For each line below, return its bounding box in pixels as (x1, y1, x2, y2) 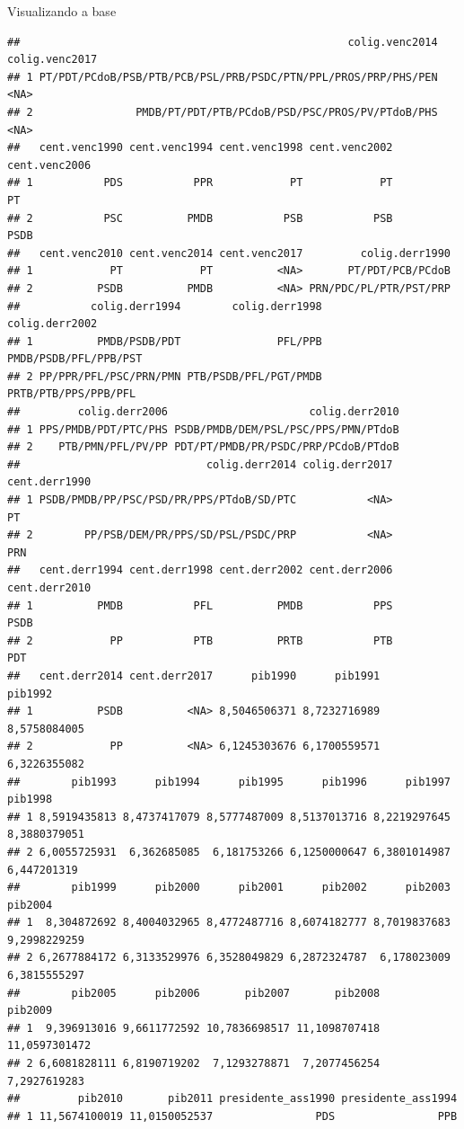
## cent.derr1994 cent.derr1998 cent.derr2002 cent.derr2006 (7, 564, 393, 577)
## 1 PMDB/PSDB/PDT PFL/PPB (7, 334, 322, 348)
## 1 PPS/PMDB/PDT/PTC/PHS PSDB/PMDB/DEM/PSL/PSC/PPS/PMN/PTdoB (7, 422, 399, 436)
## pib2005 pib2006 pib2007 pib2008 (7, 986, 381, 1000)
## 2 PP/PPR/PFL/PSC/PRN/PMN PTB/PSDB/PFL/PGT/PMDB (7, 369, 322, 383)
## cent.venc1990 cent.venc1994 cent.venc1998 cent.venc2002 (7, 141, 393, 155)
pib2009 (7, 1004, 53, 1018)
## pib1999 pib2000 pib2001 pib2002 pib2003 (7, 881, 451, 894)
